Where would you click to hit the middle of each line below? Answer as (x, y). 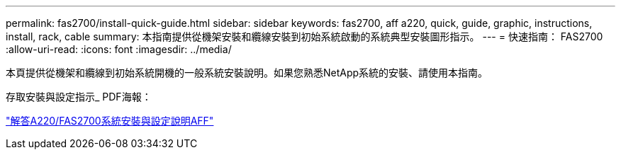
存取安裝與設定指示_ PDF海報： (79, 97)
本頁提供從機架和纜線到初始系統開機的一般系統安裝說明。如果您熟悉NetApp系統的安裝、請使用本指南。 (247, 73)
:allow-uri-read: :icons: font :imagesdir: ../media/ (119, 49)
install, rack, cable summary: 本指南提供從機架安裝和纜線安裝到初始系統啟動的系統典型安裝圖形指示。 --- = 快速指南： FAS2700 (304, 36)
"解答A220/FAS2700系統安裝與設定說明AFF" (110, 121)
